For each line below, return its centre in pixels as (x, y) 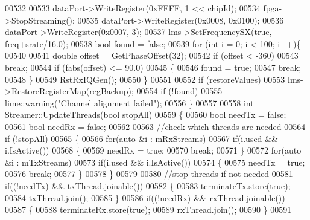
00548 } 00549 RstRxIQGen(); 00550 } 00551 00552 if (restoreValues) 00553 (145, 79)
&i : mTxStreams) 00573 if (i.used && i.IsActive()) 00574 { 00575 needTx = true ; (155, 162)
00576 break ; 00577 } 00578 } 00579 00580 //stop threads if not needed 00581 (149, 174)
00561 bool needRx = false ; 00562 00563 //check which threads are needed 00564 (155, 126)
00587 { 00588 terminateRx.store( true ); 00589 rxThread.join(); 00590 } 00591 (148, 209)
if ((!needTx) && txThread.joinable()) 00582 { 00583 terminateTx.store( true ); (148, 185)
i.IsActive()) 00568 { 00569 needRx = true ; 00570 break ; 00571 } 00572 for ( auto (153, 150)
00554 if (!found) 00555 (179, 91)
